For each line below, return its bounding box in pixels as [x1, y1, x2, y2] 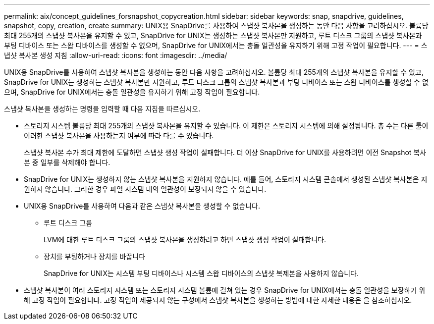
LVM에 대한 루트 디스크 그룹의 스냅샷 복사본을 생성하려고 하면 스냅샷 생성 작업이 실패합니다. [44, 235, 326, 244]
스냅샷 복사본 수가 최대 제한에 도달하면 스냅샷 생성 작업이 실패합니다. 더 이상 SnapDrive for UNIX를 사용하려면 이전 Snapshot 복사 [24, 148, 427, 157]
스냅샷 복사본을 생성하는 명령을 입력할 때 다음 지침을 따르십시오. [4, 105, 201, 113]
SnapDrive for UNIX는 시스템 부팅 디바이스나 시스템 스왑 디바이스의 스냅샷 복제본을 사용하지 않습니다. [44, 269, 359, 277]
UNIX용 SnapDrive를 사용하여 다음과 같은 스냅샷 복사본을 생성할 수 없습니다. [24, 202, 260, 210]
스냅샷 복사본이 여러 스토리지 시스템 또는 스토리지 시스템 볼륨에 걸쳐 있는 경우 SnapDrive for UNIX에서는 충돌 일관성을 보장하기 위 [24, 286, 426, 294]
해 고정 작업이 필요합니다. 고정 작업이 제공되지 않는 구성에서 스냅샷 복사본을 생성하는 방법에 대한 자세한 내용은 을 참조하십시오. [24, 296, 412, 304]
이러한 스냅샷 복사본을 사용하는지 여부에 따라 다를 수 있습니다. [24, 131, 214, 140]
